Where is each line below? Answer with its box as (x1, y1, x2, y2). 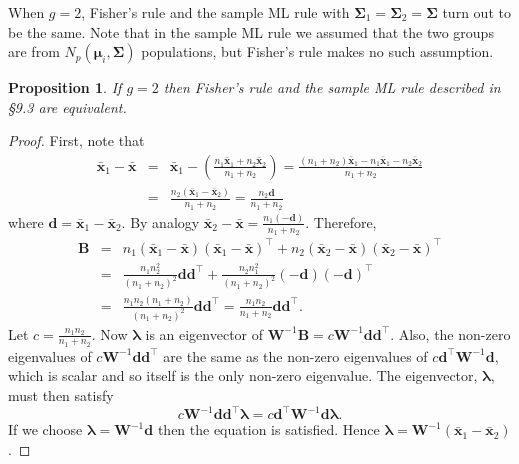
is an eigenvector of (145, 323, 264, 344)
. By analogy (121, 211, 200, 232)
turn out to (442, 2, 511, 22)
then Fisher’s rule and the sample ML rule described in (163, 77, 501, 98)
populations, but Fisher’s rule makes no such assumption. (141, 41, 494, 62)
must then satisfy (8, 385, 114, 406)
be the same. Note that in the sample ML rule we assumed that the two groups (8, 21, 494, 42)
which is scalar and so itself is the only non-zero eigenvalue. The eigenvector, (8, 365, 478, 386)
